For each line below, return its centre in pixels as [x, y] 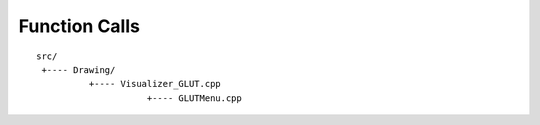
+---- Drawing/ [78, 69]
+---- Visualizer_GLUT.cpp [155, 84]
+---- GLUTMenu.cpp [194, 98]
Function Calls [79, 26]
